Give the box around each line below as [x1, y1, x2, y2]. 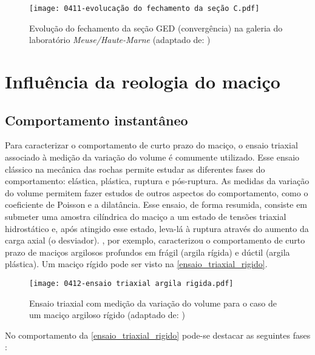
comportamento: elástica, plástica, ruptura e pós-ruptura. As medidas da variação [5, 174, 310, 187]
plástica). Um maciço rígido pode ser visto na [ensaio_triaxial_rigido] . [5, 257, 268, 270]
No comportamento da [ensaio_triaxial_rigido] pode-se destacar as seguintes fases [5, 328, 311, 341]
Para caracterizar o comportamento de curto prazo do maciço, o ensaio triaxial [5, 139, 298, 151]
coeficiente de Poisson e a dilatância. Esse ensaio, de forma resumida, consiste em [5, 198, 308, 211]
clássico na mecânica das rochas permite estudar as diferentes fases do [5, 162, 265, 175]
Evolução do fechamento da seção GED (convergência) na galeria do [29, 21, 283, 34]
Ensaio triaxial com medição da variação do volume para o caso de [29, 296, 277, 309]
